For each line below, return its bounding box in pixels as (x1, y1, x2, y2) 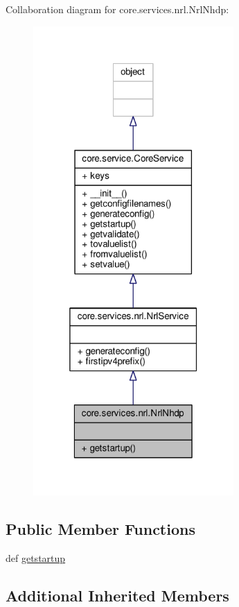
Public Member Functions (6, 518, 195, 539)
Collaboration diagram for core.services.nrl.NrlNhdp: (6, 2, 229, 16)
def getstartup (6, 550, 66, 565)
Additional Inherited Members (6, 584, 229, 606)
